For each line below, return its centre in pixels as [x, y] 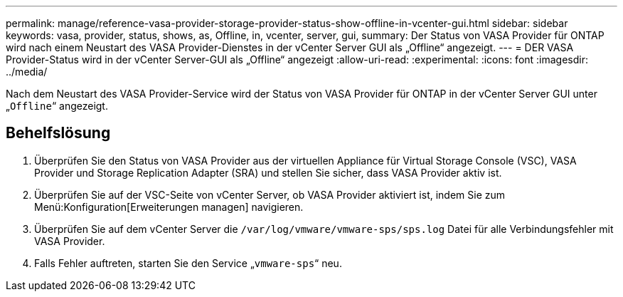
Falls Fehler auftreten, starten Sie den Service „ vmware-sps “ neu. [188, 263]
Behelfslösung [58, 133]
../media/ [27, 72]
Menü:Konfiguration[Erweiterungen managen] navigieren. [169, 207]
